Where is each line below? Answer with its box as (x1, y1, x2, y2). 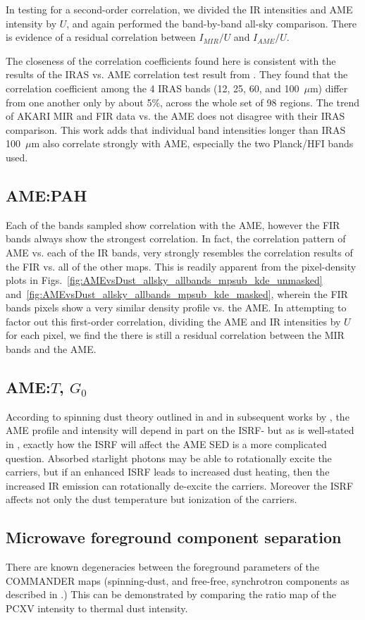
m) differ (309, 80, 348, 95)
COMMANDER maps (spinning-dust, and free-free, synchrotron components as (6, 573, 349, 588)
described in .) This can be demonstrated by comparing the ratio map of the (6, 587, 337, 602)
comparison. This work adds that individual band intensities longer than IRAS (6, 122, 346, 137)
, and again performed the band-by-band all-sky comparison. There (66, 15, 357, 30)
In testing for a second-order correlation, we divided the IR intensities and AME (6, 2, 353, 16)
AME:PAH (6, 184, 87, 206)
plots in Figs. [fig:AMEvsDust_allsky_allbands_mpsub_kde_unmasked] (6, 273, 323, 287)
